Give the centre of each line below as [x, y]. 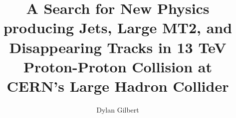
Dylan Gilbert [118, 109]
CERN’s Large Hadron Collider [118, 86]
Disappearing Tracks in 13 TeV [118, 47]
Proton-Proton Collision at [118, 66]
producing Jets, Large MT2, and [118, 28]
